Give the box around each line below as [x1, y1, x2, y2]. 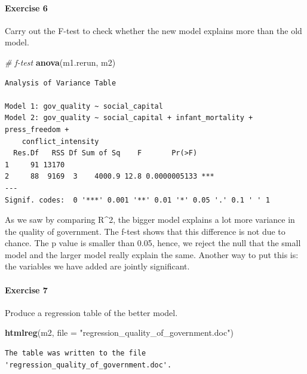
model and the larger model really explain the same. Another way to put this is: [5, 248, 299, 260]
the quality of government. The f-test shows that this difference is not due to [5, 225, 285, 237]
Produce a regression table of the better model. [5, 306, 178, 318]
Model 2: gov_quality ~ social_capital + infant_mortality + [5, 114, 253, 122]
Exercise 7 [5, 283, 48, 296]
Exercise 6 [5, 1, 48, 14]
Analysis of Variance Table [5, 78, 116, 87]
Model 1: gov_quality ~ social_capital [5, 102, 163, 111]
